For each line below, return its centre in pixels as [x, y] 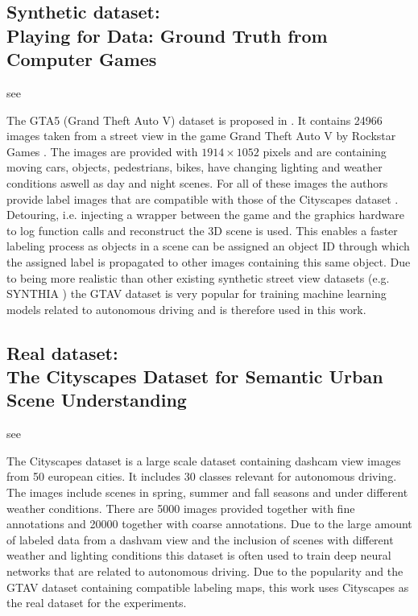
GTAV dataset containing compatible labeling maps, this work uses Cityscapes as [208, 587]
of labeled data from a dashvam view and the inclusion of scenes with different [200, 539]
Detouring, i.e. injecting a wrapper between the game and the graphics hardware [206, 215]
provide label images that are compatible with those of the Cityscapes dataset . [203, 198]
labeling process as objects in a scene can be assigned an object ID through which [208, 246]
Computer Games [82, 59]
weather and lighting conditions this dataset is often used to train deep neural [199, 555]
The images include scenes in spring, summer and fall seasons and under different [207, 492]
